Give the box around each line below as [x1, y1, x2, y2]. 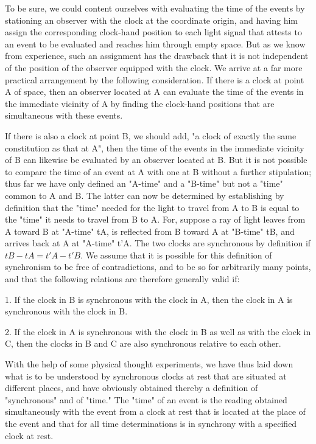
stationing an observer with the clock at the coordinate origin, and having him [5, 13, 298, 26]
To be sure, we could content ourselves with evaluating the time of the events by [5, 2, 305, 14]
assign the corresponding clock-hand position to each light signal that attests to [5, 26, 302, 38]
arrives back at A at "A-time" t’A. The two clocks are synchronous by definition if [5, 237, 311, 249]
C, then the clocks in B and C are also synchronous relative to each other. [5, 337, 281, 350]
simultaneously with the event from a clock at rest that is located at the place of [5, 405, 306, 418]
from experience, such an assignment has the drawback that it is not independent [5, 49, 309, 62]
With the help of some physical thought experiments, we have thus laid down [5, 358, 293, 370]
